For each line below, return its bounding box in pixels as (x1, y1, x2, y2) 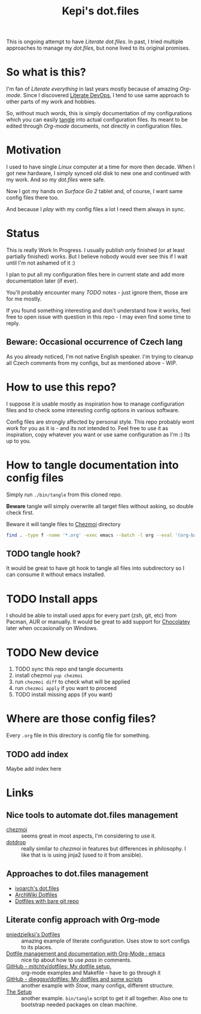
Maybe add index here (6, 765, 62, 772)
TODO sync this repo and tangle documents (14, 665, 124, 673)
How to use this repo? (6, 380, 117, 394)
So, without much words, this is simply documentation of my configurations (6, 110, 193, 117)
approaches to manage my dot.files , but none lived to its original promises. (6, 44, 190, 52)
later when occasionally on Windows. (6, 625, 99, 632)
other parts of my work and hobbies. (6, 98, 96, 106)
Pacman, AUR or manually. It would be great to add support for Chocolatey (6, 618, 190, 625)
